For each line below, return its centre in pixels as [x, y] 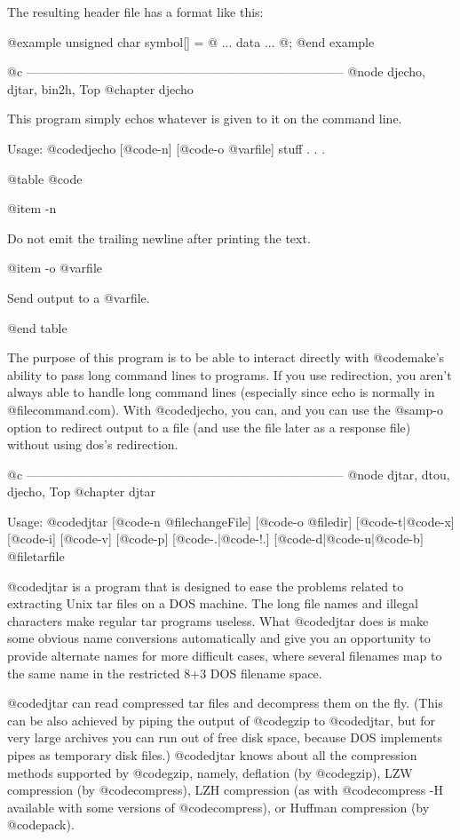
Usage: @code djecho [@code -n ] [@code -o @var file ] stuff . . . [167, 148]
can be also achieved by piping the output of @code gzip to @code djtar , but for [222, 720]
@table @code [45, 178]
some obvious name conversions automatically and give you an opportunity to [219, 638]
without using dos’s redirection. [93, 444]
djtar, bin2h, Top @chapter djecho [100, 88]
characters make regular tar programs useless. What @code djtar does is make [218, 620]
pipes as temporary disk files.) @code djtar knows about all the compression [212, 755]
